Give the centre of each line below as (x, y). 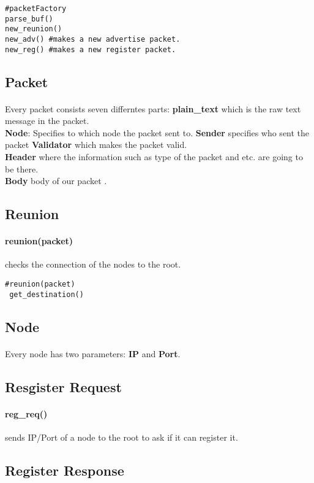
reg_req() (26, 413)
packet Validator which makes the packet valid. (96, 145)
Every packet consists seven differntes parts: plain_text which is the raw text (153, 108)
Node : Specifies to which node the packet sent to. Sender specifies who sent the (157, 132)
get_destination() (47, 294)
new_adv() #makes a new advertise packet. (93, 39)
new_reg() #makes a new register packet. (91, 49)
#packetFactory (36, 9)
